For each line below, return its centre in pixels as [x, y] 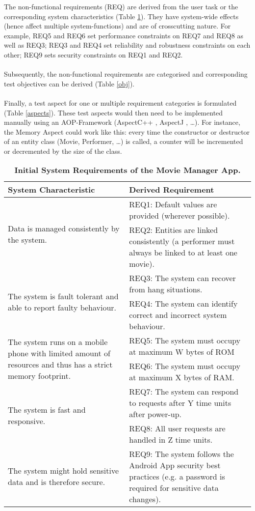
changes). [145, 499]
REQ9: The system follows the [181, 454]
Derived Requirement [172, 189]
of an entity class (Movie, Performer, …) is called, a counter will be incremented [124, 141]
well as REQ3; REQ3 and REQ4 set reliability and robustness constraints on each [127, 45]
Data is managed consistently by [64, 228]
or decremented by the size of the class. [63, 151]
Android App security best [175, 465]
